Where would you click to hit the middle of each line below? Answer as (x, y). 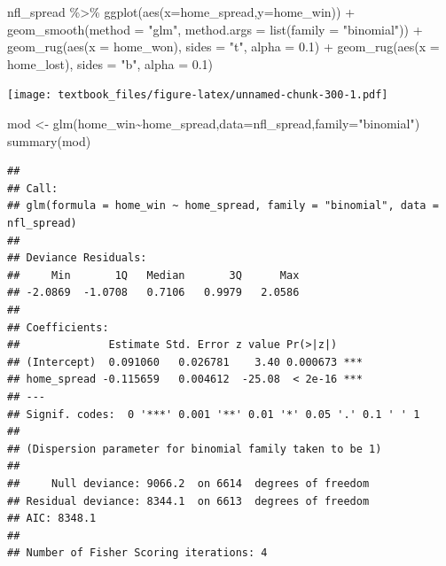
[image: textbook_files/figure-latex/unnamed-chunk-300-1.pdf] (198, 95)
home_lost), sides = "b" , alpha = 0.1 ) (110, 63)
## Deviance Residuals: (77, 258)
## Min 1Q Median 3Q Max (153, 275)
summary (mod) (49, 140)
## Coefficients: (58, 327)
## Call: (33, 188)
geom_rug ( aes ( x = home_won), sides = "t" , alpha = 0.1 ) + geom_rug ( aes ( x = (223, 47)
